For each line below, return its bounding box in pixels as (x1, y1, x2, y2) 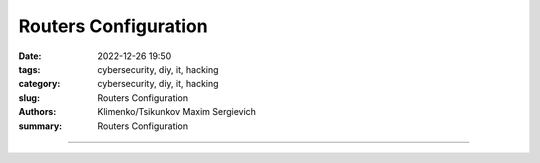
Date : (18, 50, 42, 62)
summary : (18, 120, 63, 132)
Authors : (18, 106, 57, 118)
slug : (18, 91, 40, 104)
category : (18, 78, 61, 90)
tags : (18, 63, 41, 75)
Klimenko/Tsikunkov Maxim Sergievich (97, 106, 257, 118)
